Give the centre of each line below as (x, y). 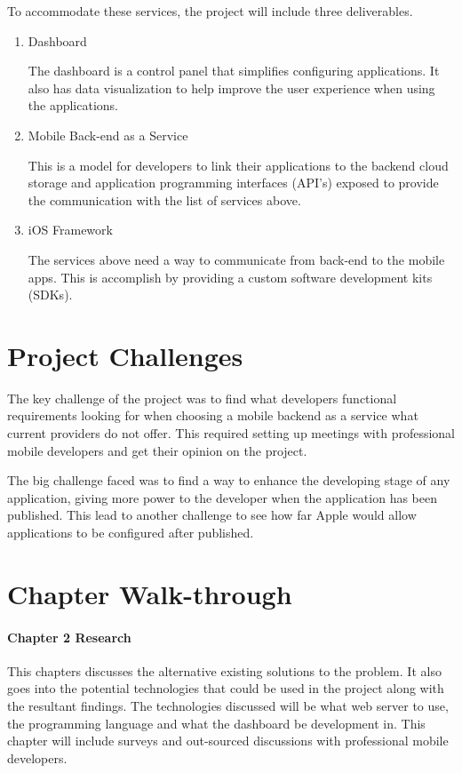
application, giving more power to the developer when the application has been (222, 497)
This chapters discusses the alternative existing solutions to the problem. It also (224, 670)
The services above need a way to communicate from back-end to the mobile (236, 259)
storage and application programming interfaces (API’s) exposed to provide (233, 183)
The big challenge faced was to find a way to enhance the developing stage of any (229, 480)
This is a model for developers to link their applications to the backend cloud (238, 165)
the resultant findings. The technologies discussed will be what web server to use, (228, 705)
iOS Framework (70, 230)
